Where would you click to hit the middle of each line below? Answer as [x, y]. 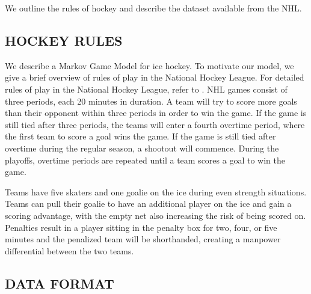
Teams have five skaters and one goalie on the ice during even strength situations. [156, 191]
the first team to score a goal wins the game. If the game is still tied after [140, 136]
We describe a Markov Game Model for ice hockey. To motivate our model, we [149, 65]
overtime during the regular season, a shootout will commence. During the [142, 148]
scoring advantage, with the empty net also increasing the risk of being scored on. [155, 215]
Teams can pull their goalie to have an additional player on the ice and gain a [148, 204]
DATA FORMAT [60, 283]
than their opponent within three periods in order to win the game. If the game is [156, 113]
